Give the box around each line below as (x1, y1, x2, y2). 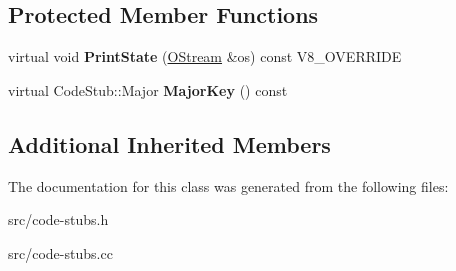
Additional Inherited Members (8, 128, 331, 159)
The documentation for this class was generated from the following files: (8, 175, 449, 196)
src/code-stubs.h (8, 209, 109, 230)
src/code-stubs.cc (8, 242, 113, 263)
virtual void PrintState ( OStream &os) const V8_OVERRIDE (8, 46, 402, 67)
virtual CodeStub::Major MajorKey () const (8, 79, 288, 100)
